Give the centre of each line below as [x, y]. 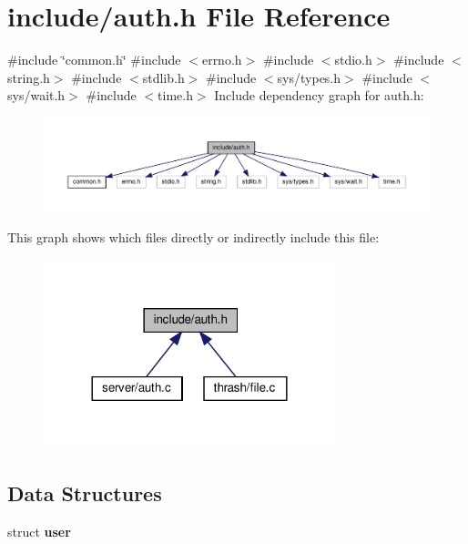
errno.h [222, 60]
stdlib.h [163, 77]
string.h [29, 77]
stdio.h [353, 60]
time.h [175, 95]
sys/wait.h [36, 95]
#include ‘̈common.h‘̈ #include [94, 60]
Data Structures [85, 493]
